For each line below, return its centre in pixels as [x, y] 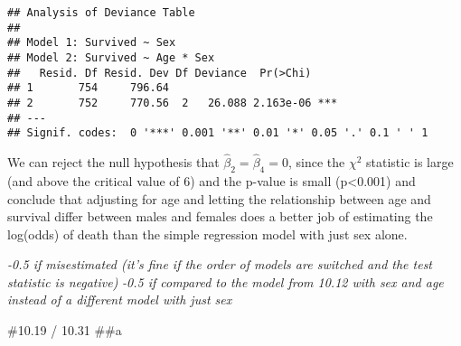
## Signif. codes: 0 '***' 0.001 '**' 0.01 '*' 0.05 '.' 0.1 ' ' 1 [218, 133]
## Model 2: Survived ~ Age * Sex [111, 57]
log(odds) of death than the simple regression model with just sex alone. [207, 234]
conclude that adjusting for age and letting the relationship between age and [219, 198]
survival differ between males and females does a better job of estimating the [220, 216]
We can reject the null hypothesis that [113, 162]
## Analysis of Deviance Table [101, 13]
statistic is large [409, 162]
